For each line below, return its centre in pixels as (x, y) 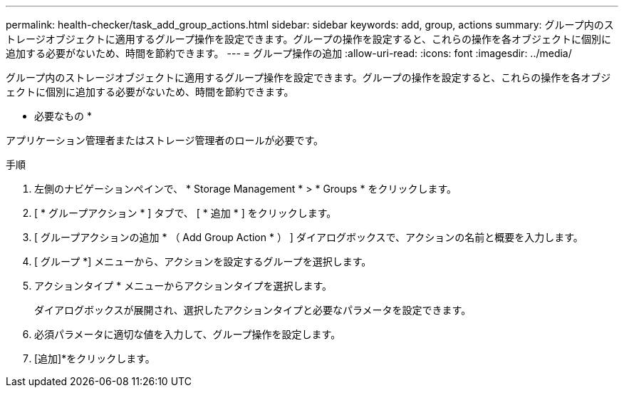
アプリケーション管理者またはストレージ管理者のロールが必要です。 (165, 140)
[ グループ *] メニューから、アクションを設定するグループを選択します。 (203, 261)
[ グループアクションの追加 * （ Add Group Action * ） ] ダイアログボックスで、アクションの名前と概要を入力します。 (309, 237)
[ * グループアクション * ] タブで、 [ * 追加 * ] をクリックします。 (186, 213)
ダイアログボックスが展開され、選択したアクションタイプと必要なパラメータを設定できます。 (253, 310)
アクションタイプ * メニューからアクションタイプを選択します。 (183, 286)
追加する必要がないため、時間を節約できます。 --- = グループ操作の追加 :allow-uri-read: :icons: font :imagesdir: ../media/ (289, 53)
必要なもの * (63, 116)
